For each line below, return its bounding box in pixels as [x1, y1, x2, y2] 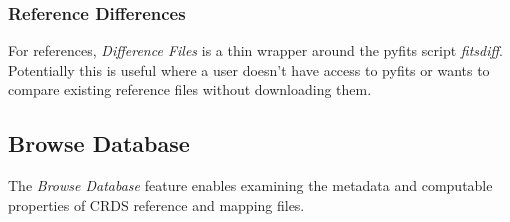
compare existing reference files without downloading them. [8, 79, 372, 100]
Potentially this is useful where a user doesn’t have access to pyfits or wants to [8, 59, 490, 80]
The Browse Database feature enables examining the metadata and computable [8, 175, 493, 196]
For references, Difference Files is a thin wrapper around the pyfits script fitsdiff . [8, 40, 503, 61]
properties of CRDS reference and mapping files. [8, 194, 305, 215]
